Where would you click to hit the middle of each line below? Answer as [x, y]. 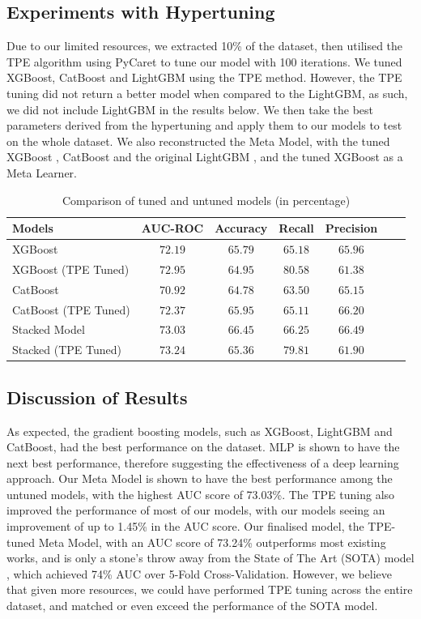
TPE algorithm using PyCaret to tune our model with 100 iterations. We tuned [204, 61]
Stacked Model [49, 329]
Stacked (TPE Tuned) [67, 350]
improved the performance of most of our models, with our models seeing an [196, 510]
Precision [351, 228]
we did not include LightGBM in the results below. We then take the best [190, 109]
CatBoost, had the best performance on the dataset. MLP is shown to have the [203, 447]
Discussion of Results [97, 397]
